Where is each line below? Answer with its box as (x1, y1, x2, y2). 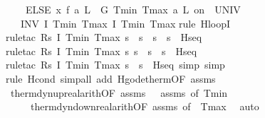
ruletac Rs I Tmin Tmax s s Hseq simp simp (6, 57, 225, 72)
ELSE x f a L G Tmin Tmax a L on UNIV (25, 2, 241, 16)
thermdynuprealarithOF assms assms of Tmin (10, 85, 228, 100)
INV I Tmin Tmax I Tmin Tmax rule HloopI (20, 16, 231, 30)
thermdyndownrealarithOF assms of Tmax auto (30, 99, 259, 114)
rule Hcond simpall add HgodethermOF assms (6, 71, 216, 85)
